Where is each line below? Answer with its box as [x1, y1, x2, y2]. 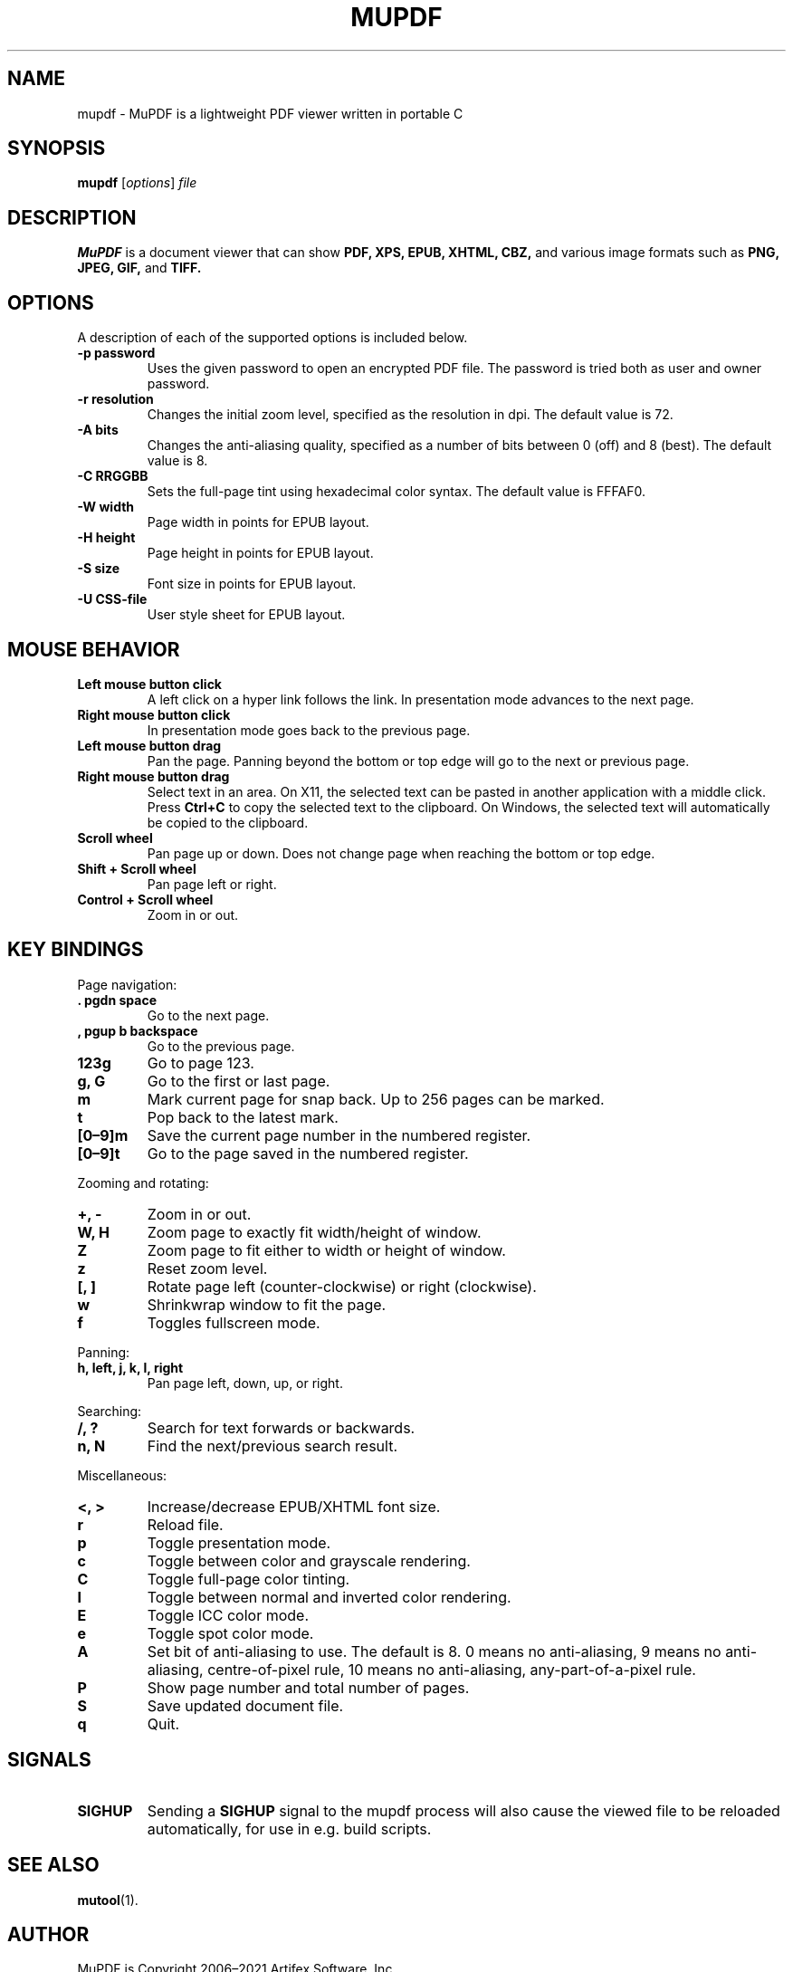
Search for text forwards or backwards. [147, 1418, 416, 1437]
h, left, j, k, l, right [77, 1359, 184, 1375]
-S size [77, 560, 120, 577]
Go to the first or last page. [147, 1071, 330, 1090]
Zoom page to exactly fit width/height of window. [147, 1222, 482, 1241]
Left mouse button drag [77, 737, 222, 753]
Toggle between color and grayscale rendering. [147, 1551, 471, 1570]
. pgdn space [77, 991, 157, 1008]
